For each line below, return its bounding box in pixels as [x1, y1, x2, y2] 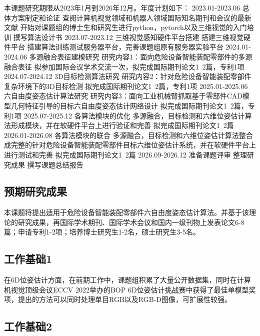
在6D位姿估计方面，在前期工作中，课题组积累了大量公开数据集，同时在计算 [4, 274, 251, 285]
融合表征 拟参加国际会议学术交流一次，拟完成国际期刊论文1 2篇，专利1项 [4, 61, 244, 71]
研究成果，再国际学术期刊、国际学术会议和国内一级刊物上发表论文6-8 [17, 216, 244, 227]
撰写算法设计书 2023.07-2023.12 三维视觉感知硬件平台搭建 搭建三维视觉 [13, 31, 244, 42]
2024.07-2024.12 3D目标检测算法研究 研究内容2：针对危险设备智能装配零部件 [4, 71, 251, 81]
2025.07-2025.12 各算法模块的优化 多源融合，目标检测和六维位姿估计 [23, 110, 245, 120]
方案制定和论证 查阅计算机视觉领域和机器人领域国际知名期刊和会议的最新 [10, 12, 251, 22]
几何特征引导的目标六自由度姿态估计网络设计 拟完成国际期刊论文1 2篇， [10, 100, 248, 110]
